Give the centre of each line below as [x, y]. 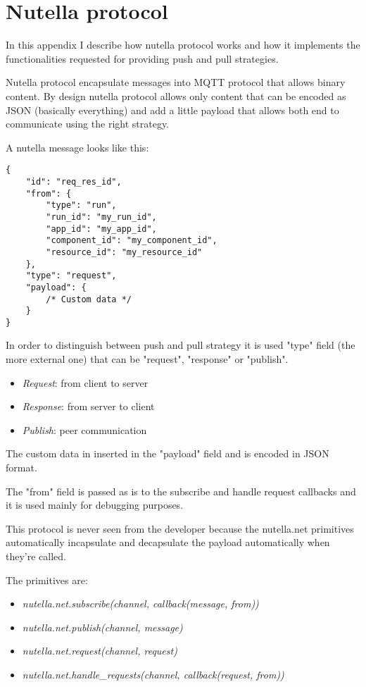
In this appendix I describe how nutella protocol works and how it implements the [183, 45]
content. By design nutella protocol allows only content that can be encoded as [176, 95]
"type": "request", [71, 276]
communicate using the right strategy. [88, 124]
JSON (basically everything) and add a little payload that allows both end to [172, 110]
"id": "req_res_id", [74, 181]
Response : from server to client [88, 406]
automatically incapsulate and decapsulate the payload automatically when [168, 542]
